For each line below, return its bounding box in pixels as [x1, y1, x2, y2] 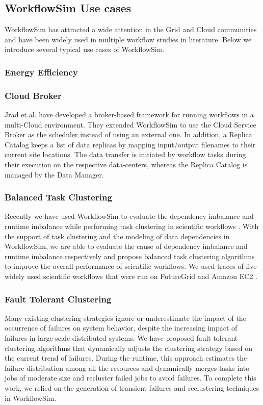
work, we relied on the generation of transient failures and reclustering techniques [5, 382, 259, 393]
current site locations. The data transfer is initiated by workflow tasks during [5, 149, 246, 160]
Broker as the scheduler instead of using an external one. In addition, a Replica [5, 129, 252, 140]
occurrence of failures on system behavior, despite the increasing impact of [5, 322, 238, 333]
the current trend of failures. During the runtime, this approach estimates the [5, 352, 247, 363]
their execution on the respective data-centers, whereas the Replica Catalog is [5, 159, 248, 170]
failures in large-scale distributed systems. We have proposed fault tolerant [5, 332, 238, 343]
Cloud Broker [5, 89, 62, 102]
